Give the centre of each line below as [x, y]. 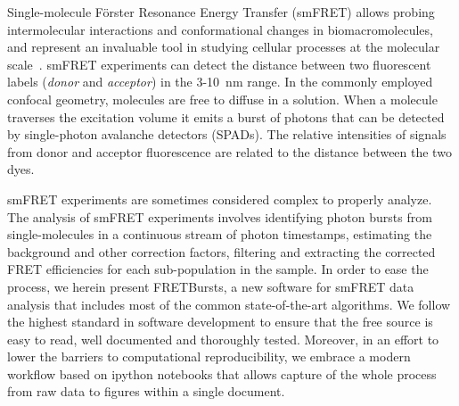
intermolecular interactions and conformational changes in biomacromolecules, [220, 29]
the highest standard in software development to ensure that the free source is [220, 322]
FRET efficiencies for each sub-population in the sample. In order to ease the [218, 269]
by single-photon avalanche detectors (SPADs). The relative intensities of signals [227, 134]
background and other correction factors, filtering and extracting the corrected [221, 251]
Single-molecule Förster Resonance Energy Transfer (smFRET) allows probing [221, 12]
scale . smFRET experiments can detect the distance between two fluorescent [219, 64]
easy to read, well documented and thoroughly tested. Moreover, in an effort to [223, 339]
